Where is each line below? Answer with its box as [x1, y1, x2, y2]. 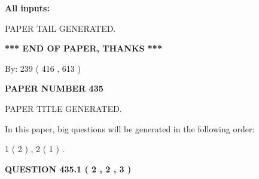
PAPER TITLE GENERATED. [5, 102, 122, 114]
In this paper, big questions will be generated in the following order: [5, 122, 255, 135]
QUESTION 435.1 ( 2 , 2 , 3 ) [5, 162, 132, 175]
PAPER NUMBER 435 [5, 82, 103, 95]
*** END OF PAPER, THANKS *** [5, 42, 162, 54]
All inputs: [5, 2, 50, 14]
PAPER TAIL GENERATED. [5, 22, 116, 34]
